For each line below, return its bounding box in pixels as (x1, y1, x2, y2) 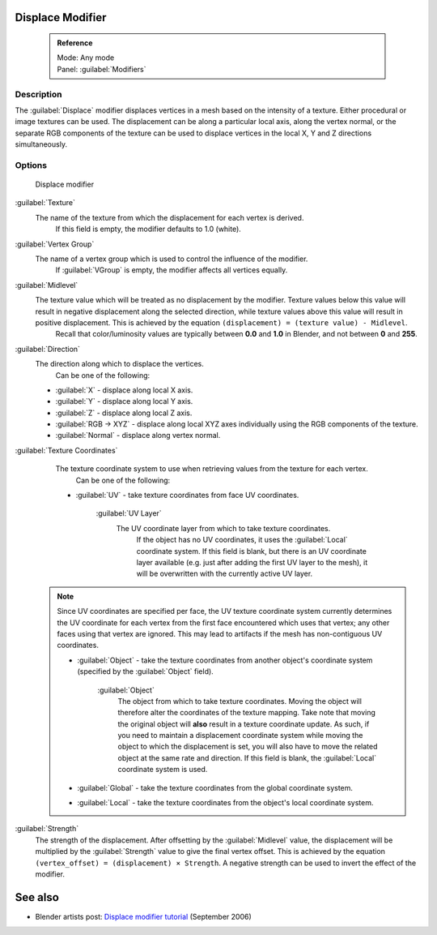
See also (15, 890, 60, 904)
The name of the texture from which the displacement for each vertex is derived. (35, 212, 304, 222)
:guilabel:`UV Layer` (95, 508, 162, 518)
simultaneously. (15, 139, 68, 149)
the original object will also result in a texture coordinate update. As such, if (117, 718, 370, 729)
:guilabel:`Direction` (15, 344, 81, 354)
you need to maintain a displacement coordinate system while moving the (117, 731, 363, 740)
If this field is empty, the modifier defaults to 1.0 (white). (55, 224, 242, 234)
